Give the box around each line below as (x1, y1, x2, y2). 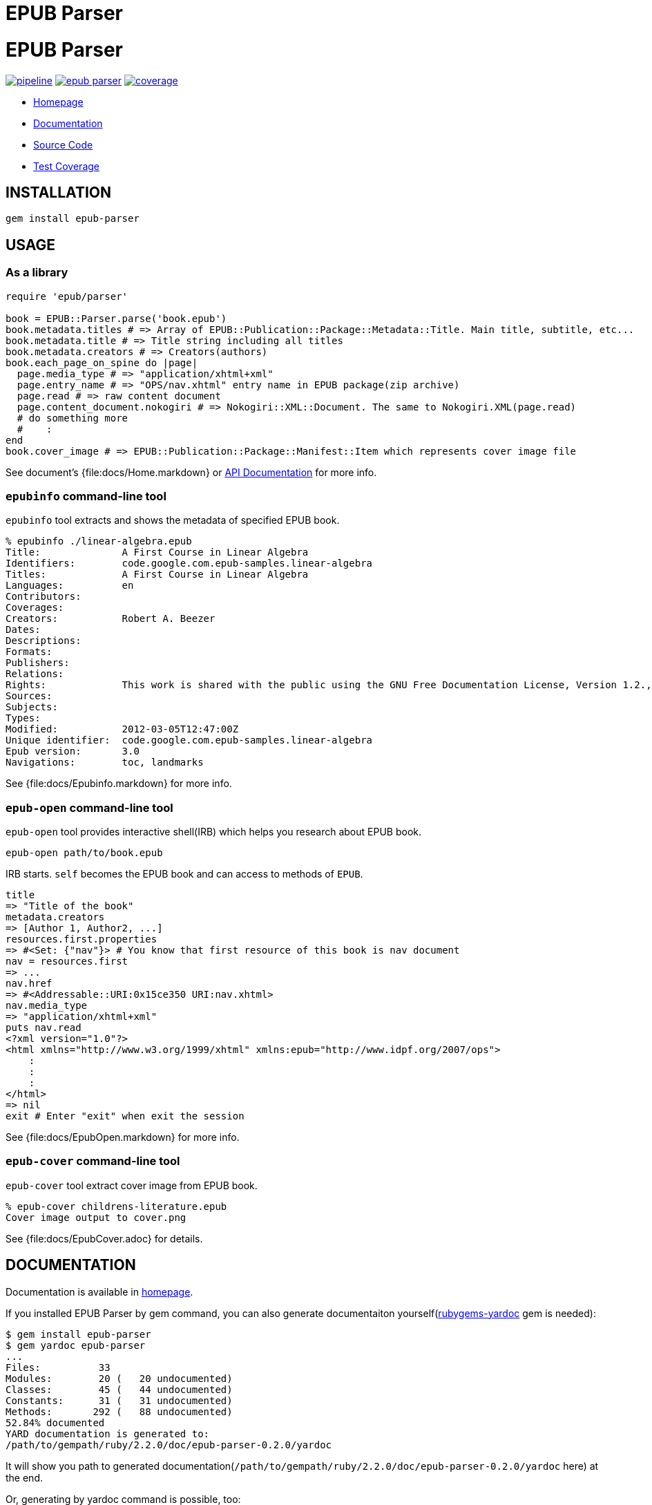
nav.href (6, 978, 52, 990)
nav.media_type (6, 1000, 88, 1012)
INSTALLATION (6, 183, 111, 201)
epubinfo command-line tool (6, 489, 166, 503)
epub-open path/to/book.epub (6, 847, 163, 859)
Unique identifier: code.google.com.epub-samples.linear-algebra (6, 735, 373, 746)
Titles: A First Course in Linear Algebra (6, 569, 309, 580)
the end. (6, 1471, 43, 1484)
